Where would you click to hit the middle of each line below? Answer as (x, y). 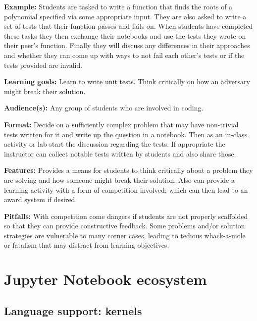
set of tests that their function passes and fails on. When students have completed (128, 26)
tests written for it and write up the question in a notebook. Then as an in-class (126, 134)
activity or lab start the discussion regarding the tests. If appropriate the (115, 144)
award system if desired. (41, 199)
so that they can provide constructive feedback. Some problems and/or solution (125, 226)
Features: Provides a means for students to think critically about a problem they (128, 170)
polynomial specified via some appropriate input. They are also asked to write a (125, 16)
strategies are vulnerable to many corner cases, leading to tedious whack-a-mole (125, 235)
